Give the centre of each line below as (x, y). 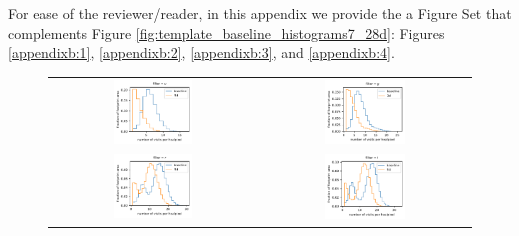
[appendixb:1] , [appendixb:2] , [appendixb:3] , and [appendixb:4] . (201, 52)
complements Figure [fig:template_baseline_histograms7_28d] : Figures (226, 32)
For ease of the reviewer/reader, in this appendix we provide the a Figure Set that (260, 13)
